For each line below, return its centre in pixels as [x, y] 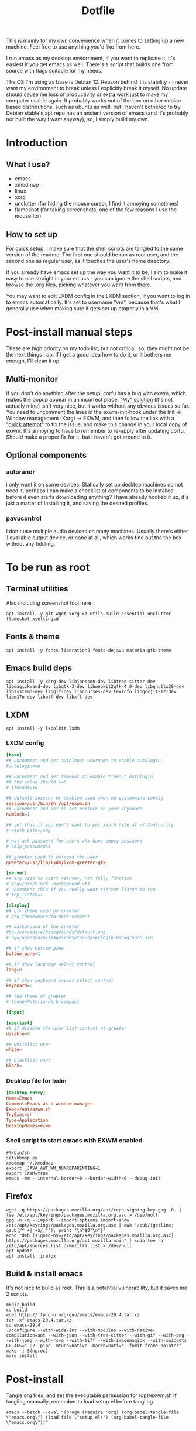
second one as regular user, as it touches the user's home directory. [88, 261]
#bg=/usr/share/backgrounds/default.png [56, 932]
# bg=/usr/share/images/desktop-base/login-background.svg [80, 938]
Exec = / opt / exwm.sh [28, 1110]
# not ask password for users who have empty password [74, 841]
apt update [19, 1251]
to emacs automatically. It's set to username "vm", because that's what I [93, 302]
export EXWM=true [27, 1173]
